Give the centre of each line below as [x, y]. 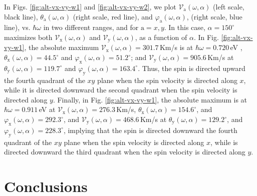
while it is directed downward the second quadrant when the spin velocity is [121, 90]
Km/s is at [176, 47]
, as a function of [161, 37]
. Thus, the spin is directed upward [192, 68]
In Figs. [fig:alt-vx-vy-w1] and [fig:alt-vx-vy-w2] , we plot [90, 6]
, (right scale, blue [214, 16]
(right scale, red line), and [113, 16]
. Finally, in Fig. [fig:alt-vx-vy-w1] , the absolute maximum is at [150, 99]
